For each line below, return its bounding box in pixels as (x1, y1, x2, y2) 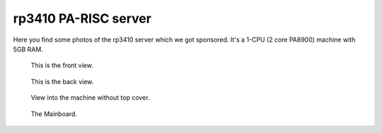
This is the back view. (30, 77, 94, 86)
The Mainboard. (30, 110, 78, 118)
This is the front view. (30, 61, 93, 70)
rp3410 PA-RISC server (13, 11, 152, 26)
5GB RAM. (13, 45, 44, 53)
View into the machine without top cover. (30, 93, 150, 102)
